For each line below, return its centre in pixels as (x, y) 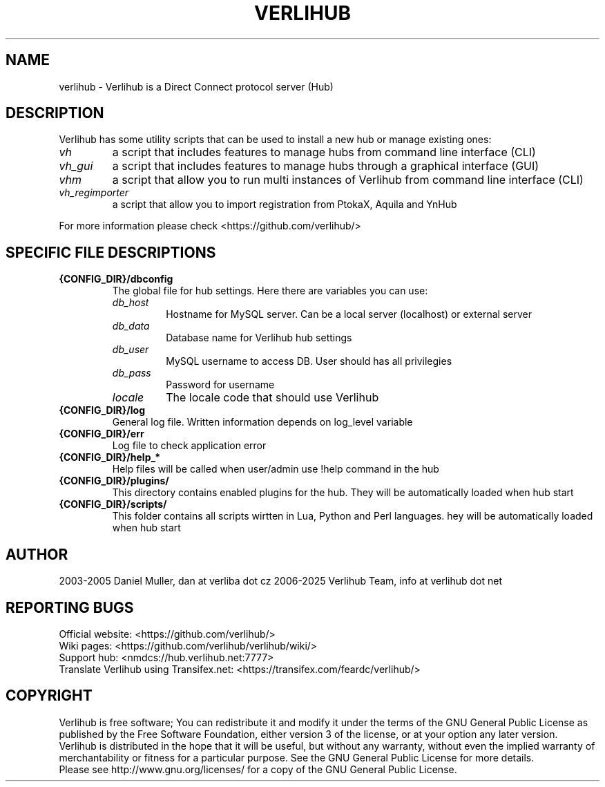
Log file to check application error (189, 446)
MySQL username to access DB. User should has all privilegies (309, 361)
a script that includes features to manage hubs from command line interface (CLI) (324, 152)
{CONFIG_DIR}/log (102, 410)
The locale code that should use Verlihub (272, 398)
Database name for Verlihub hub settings (259, 338)
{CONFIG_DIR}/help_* (110, 457)
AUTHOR (37, 554)
